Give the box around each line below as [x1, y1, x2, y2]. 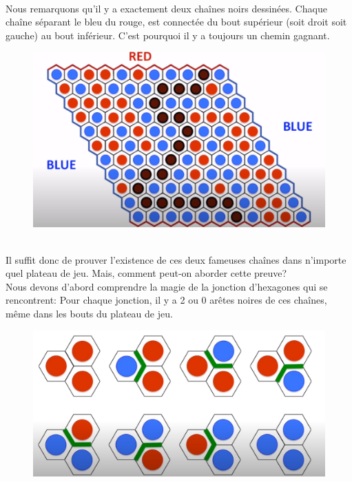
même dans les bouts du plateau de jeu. [6, 306, 173, 321]
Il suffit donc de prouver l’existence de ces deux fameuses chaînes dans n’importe [6, 252, 346, 266]
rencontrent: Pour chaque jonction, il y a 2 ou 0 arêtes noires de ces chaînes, [6, 293, 327, 307]
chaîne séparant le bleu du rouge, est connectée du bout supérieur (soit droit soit [6, 14, 347, 29]
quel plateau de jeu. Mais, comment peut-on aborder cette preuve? [6, 266, 287, 280]
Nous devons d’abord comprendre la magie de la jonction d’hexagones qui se [6, 279, 328, 293]
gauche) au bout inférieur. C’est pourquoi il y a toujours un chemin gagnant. [6, 28, 330, 42]
